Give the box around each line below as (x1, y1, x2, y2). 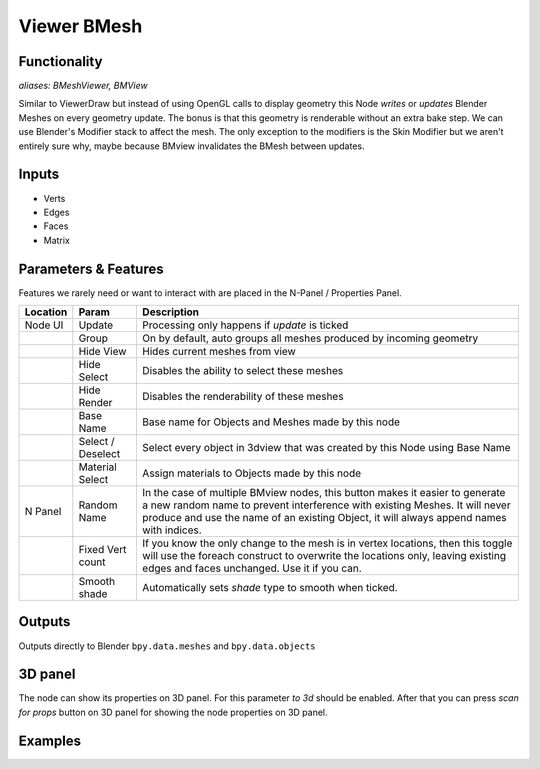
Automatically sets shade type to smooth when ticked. (141, 581, 399, 594)
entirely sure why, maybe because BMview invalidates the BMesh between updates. (18, 140, 365, 152)
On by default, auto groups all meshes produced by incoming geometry (141, 331, 479, 345)
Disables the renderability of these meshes (141, 390, 344, 403)
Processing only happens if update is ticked (141, 318, 349, 332)
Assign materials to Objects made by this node (141, 466, 362, 480)
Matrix (43, 234, 70, 246)
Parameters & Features (18, 260, 164, 277)
